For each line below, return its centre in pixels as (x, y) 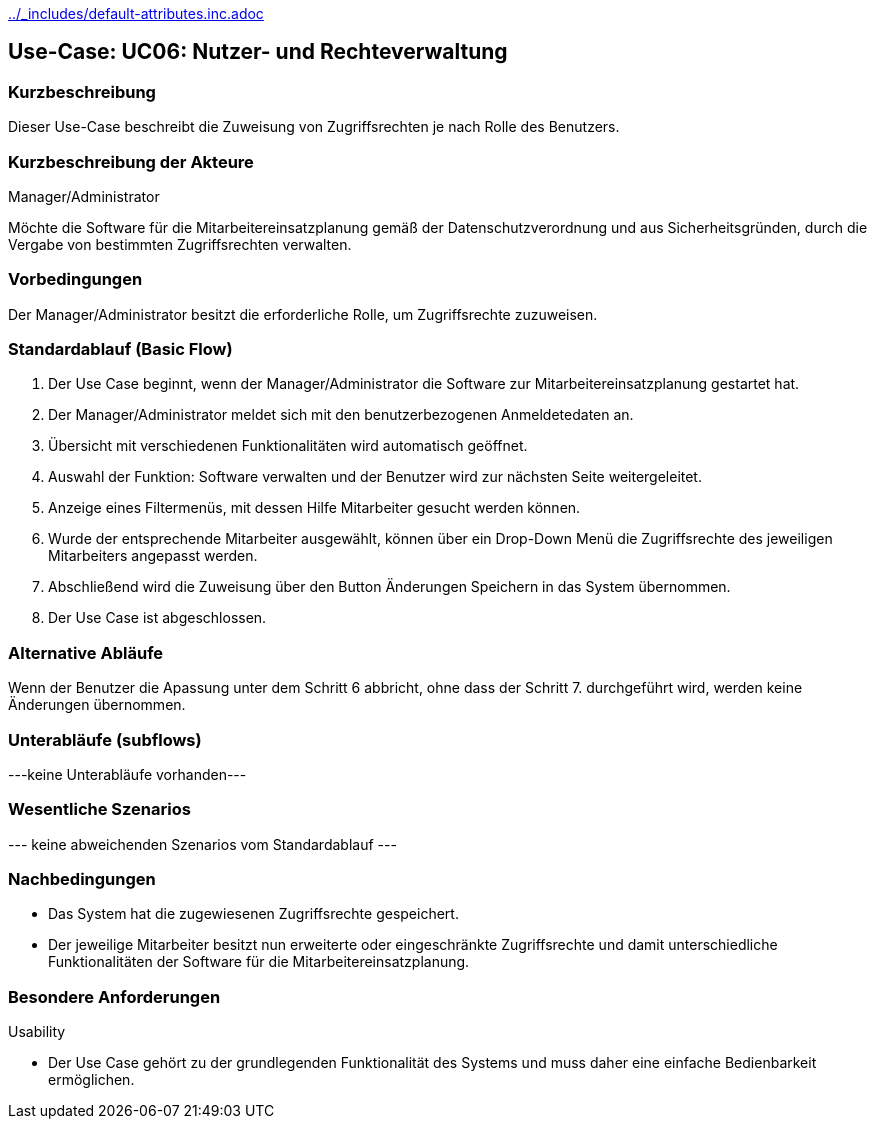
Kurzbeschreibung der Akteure (131, 161)
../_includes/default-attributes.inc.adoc (136, 13)
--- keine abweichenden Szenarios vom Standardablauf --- (202, 844)
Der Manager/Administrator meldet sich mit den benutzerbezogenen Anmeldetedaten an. (341, 415)
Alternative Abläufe (86, 652)
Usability (37, 1032)
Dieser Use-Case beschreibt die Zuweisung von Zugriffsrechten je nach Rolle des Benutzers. (314, 127)
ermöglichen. (91, 1080)
